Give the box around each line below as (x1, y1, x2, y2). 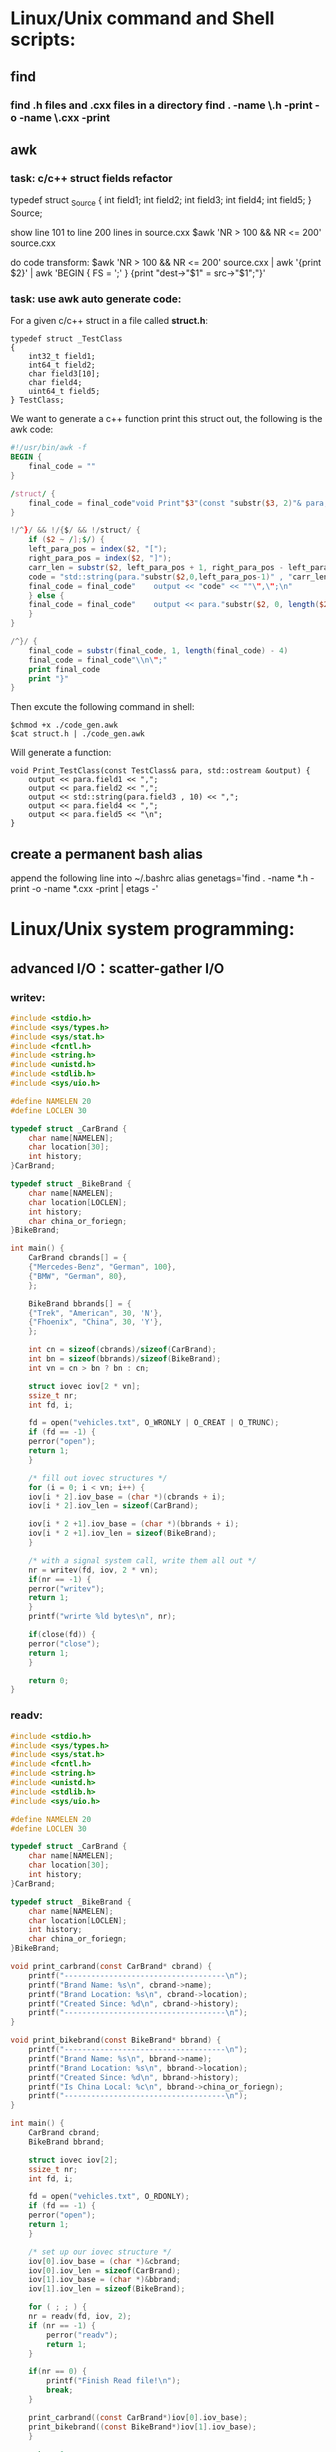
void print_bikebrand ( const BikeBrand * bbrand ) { (10, 2035, 222, 2046)
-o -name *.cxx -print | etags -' (31, 883, 159, 895)
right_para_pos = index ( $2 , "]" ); (28, 553, 172, 564)
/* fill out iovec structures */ (28, 1473, 168, 1483)
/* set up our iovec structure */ (28, 2247, 172, 2257)
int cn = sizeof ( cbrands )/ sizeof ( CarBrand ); (28, 1345, 217, 1355)
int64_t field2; (28, 360, 97, 371)
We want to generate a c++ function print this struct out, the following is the (10, 413, 323, 425)
